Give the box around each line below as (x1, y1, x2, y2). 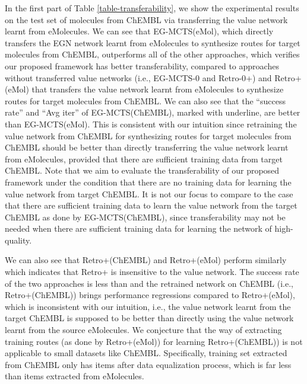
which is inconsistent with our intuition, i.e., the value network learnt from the (5, 300, 291, 312)
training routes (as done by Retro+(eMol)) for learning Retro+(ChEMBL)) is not (5, 335, 303, 347)
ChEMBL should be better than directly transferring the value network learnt (5, 141, 289, 153)
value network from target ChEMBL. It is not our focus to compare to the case (5, 187, 293, 200)
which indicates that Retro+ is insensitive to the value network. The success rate (5, 265, 299, 278)
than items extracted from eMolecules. (5, 370, 144, 382)
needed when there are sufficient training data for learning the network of (5, 222, 272, 235)
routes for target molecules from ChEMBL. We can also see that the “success (5, 94, 286, 107)
